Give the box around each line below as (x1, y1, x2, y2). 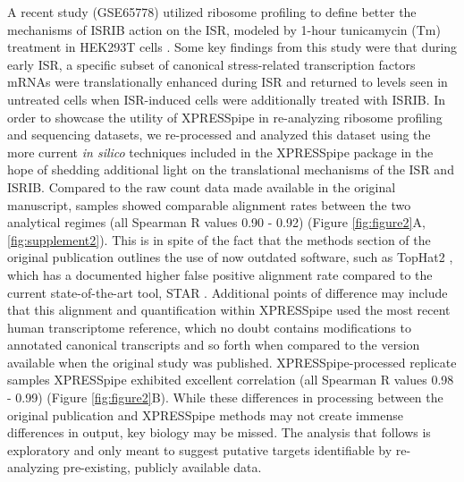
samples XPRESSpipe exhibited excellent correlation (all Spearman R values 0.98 (7, 370, 454, 389)
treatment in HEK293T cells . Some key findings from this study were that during (7, 38, 458, 56)
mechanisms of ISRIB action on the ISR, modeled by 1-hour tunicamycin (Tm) (7, 20, 441, 38)
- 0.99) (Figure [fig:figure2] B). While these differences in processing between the (7, 388, 443, 407)
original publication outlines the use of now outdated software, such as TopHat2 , (7, 248, 453, 266)
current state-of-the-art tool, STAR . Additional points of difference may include (7, 283, 448, 301)
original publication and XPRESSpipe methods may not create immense (7, 405, 404, 424)
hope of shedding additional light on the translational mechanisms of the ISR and (7, 160, 454, 179)
